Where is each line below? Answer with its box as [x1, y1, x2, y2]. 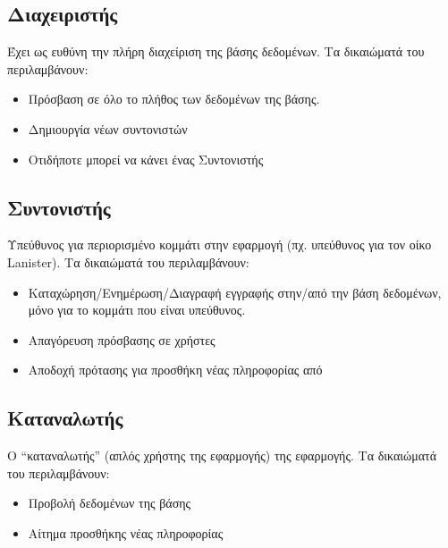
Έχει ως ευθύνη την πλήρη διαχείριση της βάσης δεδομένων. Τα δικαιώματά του [7, 42, 425, 61]
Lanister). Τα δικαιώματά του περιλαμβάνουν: [7, 252, 249, 271]
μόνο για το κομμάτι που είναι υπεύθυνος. [28, 300, 246, 319]
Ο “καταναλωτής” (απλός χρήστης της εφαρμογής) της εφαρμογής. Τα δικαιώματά [7, 446, 437, 465]
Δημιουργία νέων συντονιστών [28, 119, 188, 138]
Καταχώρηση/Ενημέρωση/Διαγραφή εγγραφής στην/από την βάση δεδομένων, [28, 282, 442, 301]
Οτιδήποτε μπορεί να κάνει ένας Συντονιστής [28, 149, 264, 168]
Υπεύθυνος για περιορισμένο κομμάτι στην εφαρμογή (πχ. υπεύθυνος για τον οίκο [7, 235, 432, 254]
